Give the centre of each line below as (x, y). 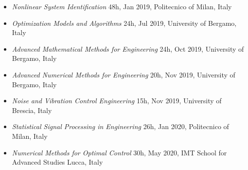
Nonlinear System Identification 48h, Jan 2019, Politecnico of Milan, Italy (122, 6)
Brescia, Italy (32, 110)
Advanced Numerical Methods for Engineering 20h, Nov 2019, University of (124, 74)
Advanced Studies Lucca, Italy (57, 162)
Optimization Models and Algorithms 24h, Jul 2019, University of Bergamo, (124, 23)
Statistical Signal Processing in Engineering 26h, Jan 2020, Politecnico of (120, 126)
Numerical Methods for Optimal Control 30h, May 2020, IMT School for (119, 152)
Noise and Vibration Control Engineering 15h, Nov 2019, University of (117, 101)
